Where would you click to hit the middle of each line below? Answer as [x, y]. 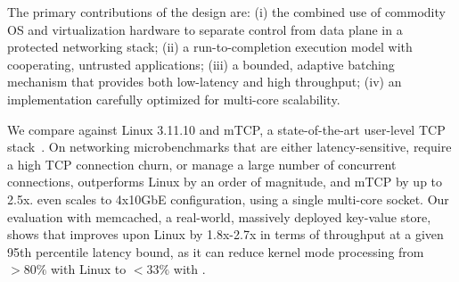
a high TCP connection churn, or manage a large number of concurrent [202, 164]
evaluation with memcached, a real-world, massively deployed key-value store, [219, 216]
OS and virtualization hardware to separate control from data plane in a [205, 29]
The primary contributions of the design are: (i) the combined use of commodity [226, 12]
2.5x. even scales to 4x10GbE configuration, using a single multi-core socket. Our [228, 199]
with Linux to [88, 269]
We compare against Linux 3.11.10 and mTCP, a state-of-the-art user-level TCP [226, 129]
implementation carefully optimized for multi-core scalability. [174, 99]
